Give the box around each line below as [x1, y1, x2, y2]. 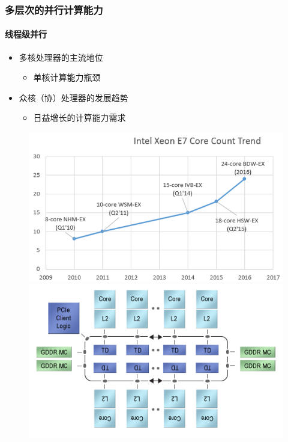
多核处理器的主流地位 [19, 51, 103, 63]
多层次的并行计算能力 [5, 2, 103, 17]
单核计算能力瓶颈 [33, 71, 101, 84]
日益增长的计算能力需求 [33, 111, 126, 124]
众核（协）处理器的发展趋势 [19, 91, 128, 103]
